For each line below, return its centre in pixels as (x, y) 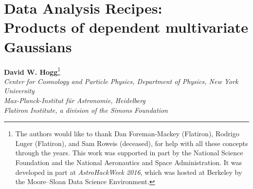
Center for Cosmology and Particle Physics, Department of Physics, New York (121, 81)
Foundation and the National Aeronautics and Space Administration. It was (129, 162)
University (19, 91)
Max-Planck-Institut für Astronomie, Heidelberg (75, 100)
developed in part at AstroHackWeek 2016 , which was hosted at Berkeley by (129, 172)
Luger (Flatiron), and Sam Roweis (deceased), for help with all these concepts (132, 143)
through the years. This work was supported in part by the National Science (129, 153)
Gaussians (38, 46)
